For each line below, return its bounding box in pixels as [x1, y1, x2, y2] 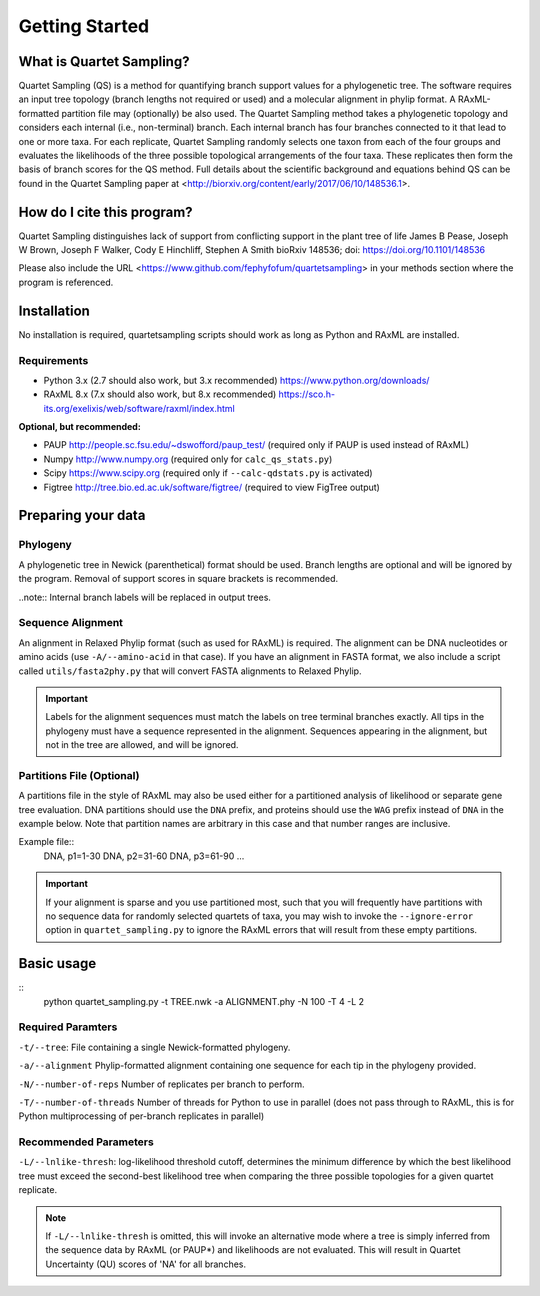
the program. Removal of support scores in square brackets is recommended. [18, 573, 339, 585]
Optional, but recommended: [18, 421, 142, 433]
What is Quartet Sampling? [18, 53, 190, 70]
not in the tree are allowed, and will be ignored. [45, 739, 239, 751]
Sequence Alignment [18, 616, 124, 630]
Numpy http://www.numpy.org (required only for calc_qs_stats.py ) [43, 453, 333, 465]
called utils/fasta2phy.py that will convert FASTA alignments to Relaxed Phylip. [18, 665, 362, 677]
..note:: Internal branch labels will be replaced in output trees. [18, 591, 272, 603]
